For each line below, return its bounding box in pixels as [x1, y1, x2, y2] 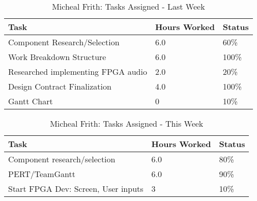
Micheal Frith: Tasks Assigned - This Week [50, 118, 204, 129]
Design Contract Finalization [8, 80, 111, 92]
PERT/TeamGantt [8, 168, 75, 180]
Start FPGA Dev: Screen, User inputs [8, 183, 144, 194]
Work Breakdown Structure [8, 51, 106, 63]
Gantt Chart [8, 95, 53, 107]
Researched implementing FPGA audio [8, 66, 147, 77]
